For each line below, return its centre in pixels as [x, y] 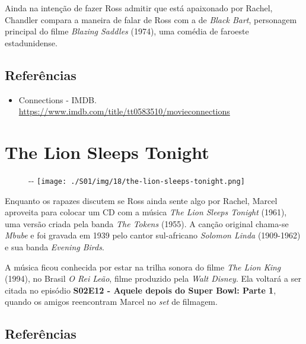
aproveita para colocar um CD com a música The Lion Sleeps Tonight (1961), [146, 212]
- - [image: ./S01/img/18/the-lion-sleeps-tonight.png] [137, 180]
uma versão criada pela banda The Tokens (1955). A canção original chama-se [147, 223]
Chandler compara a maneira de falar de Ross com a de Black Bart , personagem [151, 19]
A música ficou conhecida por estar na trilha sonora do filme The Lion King [143, 267]
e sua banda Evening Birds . [55, 246]
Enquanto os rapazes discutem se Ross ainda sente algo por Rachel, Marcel [141, 200]
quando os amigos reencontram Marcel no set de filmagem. [111, 302]
